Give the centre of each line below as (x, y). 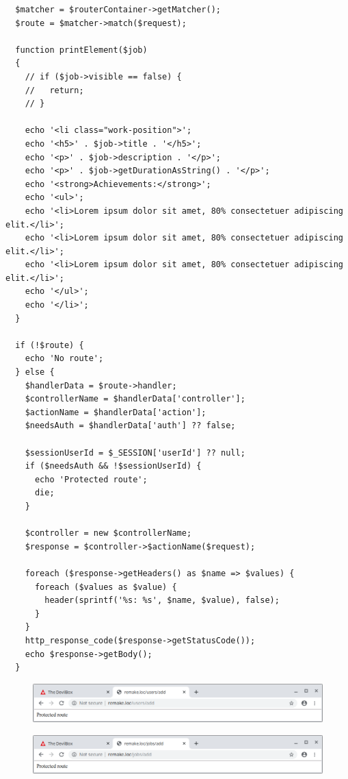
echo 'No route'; (64, 359)
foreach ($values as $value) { (106, 587)
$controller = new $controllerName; (108, 533)
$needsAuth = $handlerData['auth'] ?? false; (130, 426)
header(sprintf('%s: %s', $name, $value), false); (162, 601)
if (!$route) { (50, 345)
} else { (35, 372)
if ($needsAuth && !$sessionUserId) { (113, 466)
